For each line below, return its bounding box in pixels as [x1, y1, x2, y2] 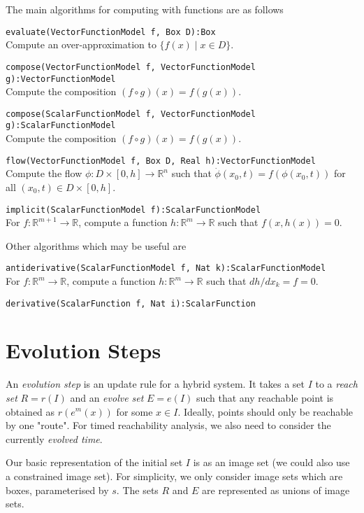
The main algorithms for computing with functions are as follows [6, 2, 284, 16]
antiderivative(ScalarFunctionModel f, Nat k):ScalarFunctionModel [6, 263, 326, 274]
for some [116, 404, 153, 419]
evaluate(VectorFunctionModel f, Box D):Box [6, 27, 216, 37]
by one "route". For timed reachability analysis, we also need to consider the [6, 418, 331, 433]
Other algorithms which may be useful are [6, 238, 187, 253]
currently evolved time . [6, 431, 103, 446]
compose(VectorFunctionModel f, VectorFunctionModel [6, 62, 256, 72]
